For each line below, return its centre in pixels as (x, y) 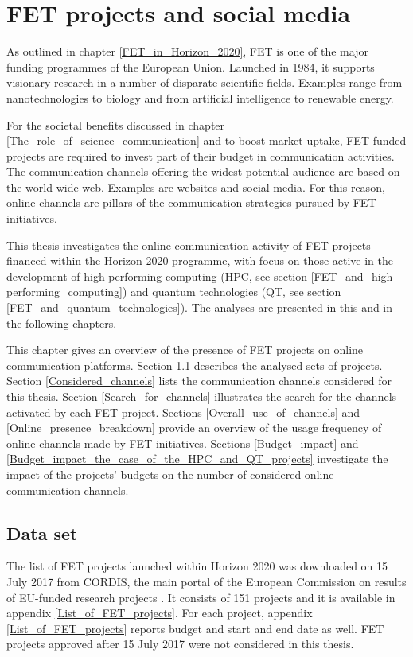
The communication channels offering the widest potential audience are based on (203, 171)
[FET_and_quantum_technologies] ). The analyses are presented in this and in (200, 307)
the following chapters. (62, 323)
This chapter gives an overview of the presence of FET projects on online (185, 350)
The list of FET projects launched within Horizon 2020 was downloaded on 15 (197, 566)
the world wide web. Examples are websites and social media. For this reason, (196, 187)
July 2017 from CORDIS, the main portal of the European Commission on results (206, 581)
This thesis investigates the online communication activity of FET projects (189, 245)
